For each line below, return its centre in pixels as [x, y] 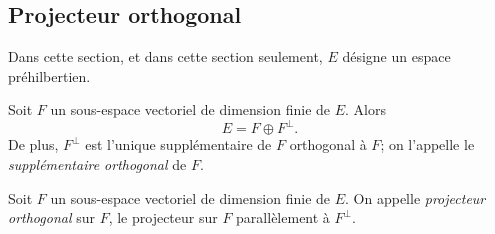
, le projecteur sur [163, 217]
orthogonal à [328, 144]
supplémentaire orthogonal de [97, 164]
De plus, [33, 144]
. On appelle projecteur [415, 197]
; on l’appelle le [427, 144]
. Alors [365, 109]
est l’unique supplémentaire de [178, 144]
